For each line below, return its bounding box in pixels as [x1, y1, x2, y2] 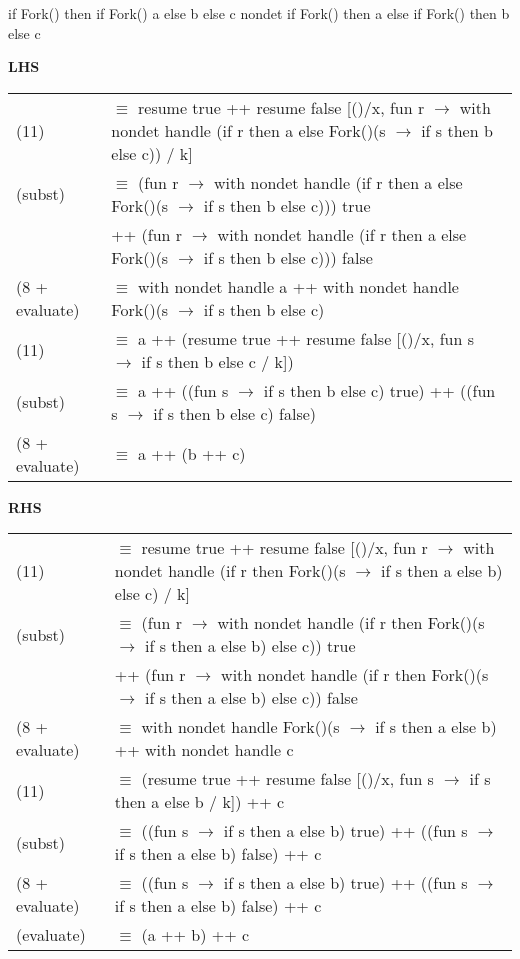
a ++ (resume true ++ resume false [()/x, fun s [137, 326, 475, 350]
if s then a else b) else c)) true [144, 634, 356, 658]
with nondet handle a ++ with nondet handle [137, 274, 459, 298]
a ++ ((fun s [137, 378, 229, 402]
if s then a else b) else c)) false [144, 686, 358, 710]
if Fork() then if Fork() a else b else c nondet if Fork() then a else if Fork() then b [8, 3, 510, 23]
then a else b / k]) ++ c [114, 790, 285, 814]
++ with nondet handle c [114, 738, 294, 762]
